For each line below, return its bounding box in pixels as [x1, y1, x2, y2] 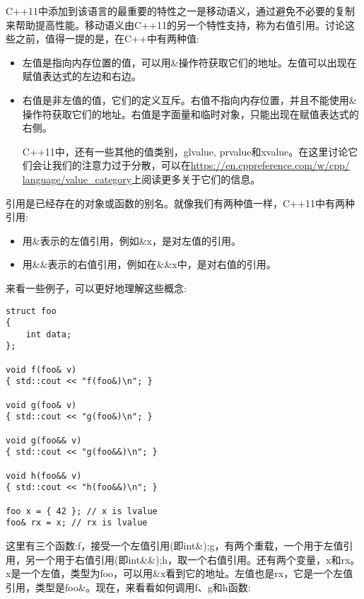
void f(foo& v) [6, 364, 77, 375]
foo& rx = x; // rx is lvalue [6, 518, 148, 528]
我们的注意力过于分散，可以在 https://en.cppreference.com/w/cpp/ [52, 158, 350, 173]
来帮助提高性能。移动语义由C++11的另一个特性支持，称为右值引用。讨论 [6, 17, 345, 32]
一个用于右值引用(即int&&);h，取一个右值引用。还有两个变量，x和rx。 [35, 552, 360, 566]
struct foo [6, 306, 57, 316]
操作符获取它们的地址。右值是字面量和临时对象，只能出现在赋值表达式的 [22, 106, 359, 121]
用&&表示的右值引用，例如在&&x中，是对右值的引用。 [22, 257, 276, 272]
